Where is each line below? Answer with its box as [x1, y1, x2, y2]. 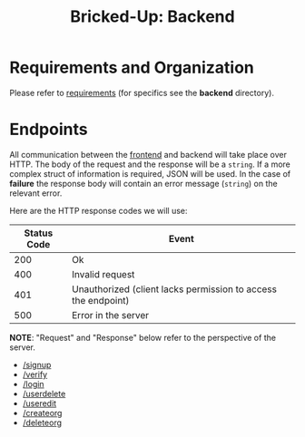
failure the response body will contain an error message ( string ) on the [9, 178, 279, 189]
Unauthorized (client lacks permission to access [71, 283, 277, 296]
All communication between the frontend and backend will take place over [9, 149, 288, 160]
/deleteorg [22, 417, 62, 428]
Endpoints [9, 120, 88, 140]
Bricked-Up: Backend [70, 6, 235, 27]
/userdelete [22, 388, 66, 399]
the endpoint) [71, 294, 130, 306]
